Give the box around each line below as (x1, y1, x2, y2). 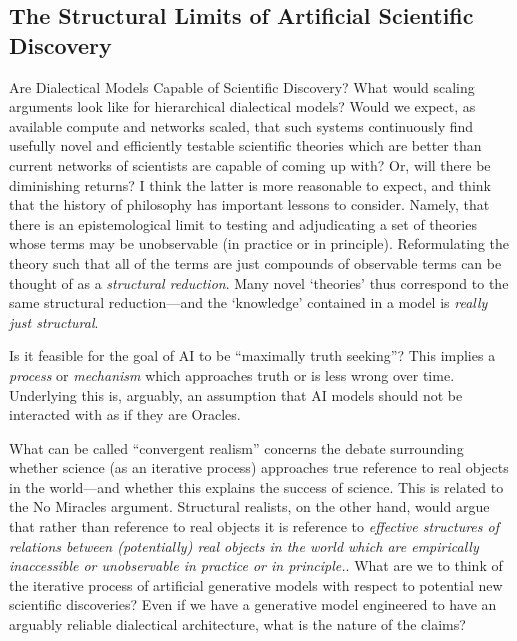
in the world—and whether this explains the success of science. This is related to (9, 476, 504, 497)
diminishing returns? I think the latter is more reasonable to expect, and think (9, 174, 491, 195)
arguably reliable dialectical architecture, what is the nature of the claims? (9, 614, 466, 635)
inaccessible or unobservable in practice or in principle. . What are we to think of (9, 555, 503, 576)
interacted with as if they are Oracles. (9, 404, 241, 425)
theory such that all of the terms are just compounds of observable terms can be (9, 252, 502, 273)
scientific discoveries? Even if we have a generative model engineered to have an (9, 594, 497, 615)
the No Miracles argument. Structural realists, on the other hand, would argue (9, 496, 490, 517)
